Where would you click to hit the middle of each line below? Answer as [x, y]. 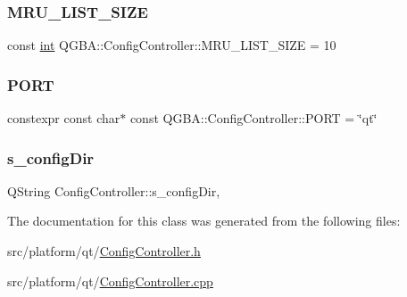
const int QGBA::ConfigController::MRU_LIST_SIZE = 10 [172, 45]
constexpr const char [64, 118]
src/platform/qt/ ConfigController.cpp [110, 280]
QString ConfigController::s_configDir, [114, 190]
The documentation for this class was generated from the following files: [204, 221]
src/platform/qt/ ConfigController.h [104, 251]
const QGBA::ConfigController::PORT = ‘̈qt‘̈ [253, 118]
